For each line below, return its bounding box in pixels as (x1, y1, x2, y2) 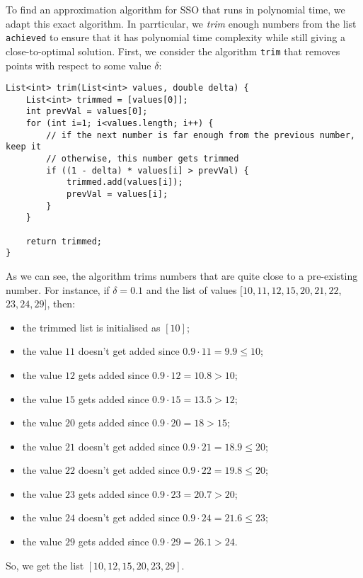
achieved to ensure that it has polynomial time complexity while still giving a (6, 30, 345, 45)
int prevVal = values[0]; (25, 106, 148, 117)
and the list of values (146, 282, 237, 297)
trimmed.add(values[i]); (66, 177, 183, 188)
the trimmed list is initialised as (22, 319, 161, 334)
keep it (6, 142, 42, 152)
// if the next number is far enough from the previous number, (46, 130, 355, 140)
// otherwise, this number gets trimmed (46, 154, 239, 164)
